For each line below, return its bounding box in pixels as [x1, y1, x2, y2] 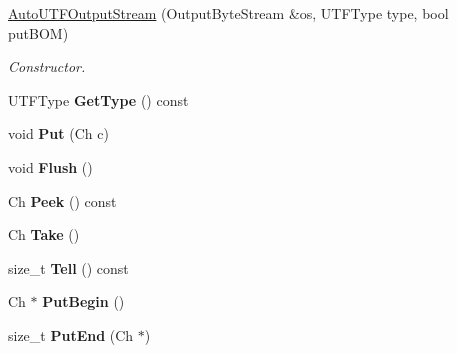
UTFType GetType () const [8, 89, 189, 110]
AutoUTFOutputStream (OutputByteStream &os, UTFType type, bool [8, 3, 449, 23]
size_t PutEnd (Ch [8, 324, 134, 345]
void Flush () [8, 156, 93, 177]
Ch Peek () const [8, 190, 117, 211]
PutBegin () [42, 291, 125, 312]
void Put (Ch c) [8, 123, 109, 144]
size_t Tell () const [8, 257, 129, 278]
